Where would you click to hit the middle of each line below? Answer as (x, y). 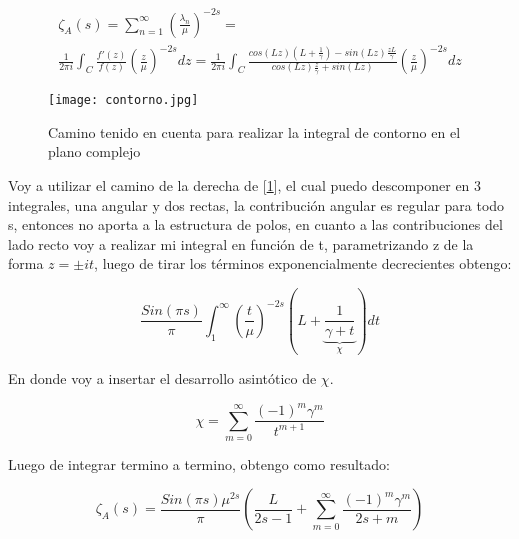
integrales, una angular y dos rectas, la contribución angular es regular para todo (256, 204)
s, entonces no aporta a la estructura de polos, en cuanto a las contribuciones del (255, 224)
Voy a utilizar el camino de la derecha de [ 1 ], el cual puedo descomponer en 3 (245, 184)
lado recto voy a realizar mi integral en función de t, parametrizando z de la (241, 243)
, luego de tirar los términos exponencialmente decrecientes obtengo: (303, 263)
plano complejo (94, 151)
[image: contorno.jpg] (123, 100)
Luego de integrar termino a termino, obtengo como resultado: (199, 463)
